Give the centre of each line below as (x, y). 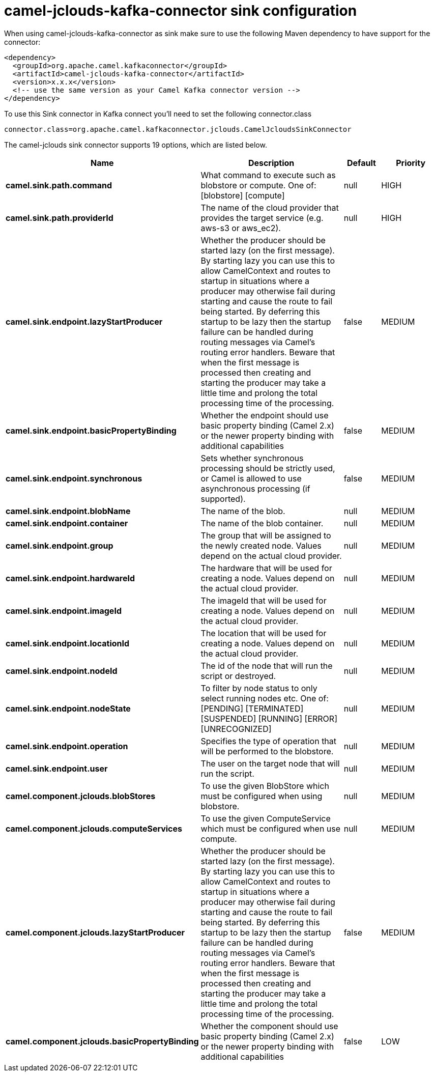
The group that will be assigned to (266, 535)
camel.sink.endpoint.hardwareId (70, 578)
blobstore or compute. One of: (258, 185)
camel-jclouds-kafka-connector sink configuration (181, 11)
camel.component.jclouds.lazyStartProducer (95, 932)
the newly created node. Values (261, 545)
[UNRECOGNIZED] (236, 729)
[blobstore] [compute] (243, 195)
